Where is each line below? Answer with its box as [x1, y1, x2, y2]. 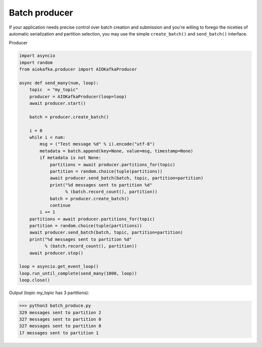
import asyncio [19, 53, 55, 58]
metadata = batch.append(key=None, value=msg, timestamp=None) [39, 148, 194, 154]
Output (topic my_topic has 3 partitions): [9, 290, 90, 296]
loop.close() [19, 278, 50, 283]
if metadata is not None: [39, 155, 101, 160]
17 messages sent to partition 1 [19, 330, 99, 335]
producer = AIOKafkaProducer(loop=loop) [29, 94, 127, 99]
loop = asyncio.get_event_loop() [19, 264, 99, 269]
